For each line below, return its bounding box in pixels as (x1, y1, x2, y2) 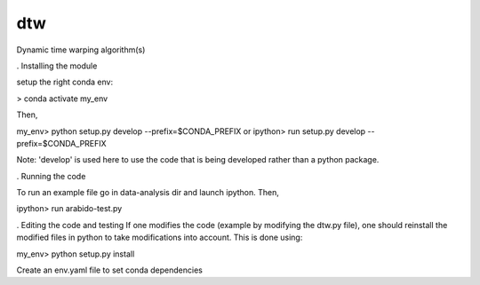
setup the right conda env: (16, 76, 114, 88)
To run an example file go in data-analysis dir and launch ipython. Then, (16, 187, 280, 198)
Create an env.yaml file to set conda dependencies (16, 265, 204, 275)
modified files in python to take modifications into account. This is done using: (16, 232, 303, 243)
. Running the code (16, 170, 86, 181)
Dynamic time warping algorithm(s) (16, 44, 146, 55)
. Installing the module (16, 60, 98, 71)
